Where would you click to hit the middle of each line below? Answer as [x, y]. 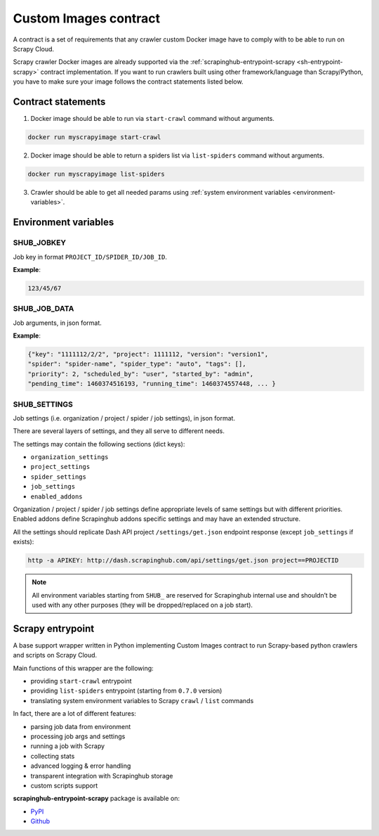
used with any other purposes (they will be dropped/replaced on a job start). [142, 605]
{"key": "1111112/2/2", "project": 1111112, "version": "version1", [148, 354]
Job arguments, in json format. [57, 323]
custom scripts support [64, 785]
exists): [24, 542]
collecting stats [53, 756]
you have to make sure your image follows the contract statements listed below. [128, 82]
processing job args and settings [78, 736]
